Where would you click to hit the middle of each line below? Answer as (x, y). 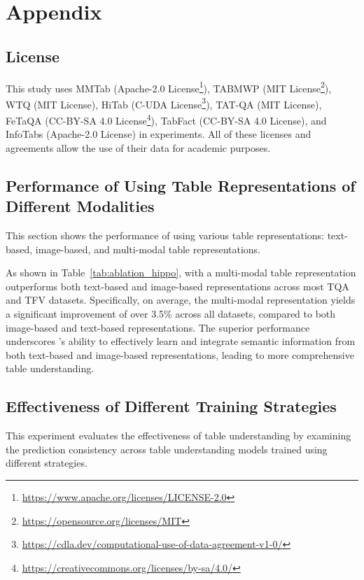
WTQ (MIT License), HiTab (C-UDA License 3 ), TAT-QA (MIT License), (164, 103)
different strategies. (47, 463)
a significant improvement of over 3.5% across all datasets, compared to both (171, 314)
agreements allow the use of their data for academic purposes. (138, 147)
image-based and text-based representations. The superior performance (158, 327)
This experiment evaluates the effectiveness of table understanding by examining (178, 436)
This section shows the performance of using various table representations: (165, 235)
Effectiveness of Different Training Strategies (171, 406)
